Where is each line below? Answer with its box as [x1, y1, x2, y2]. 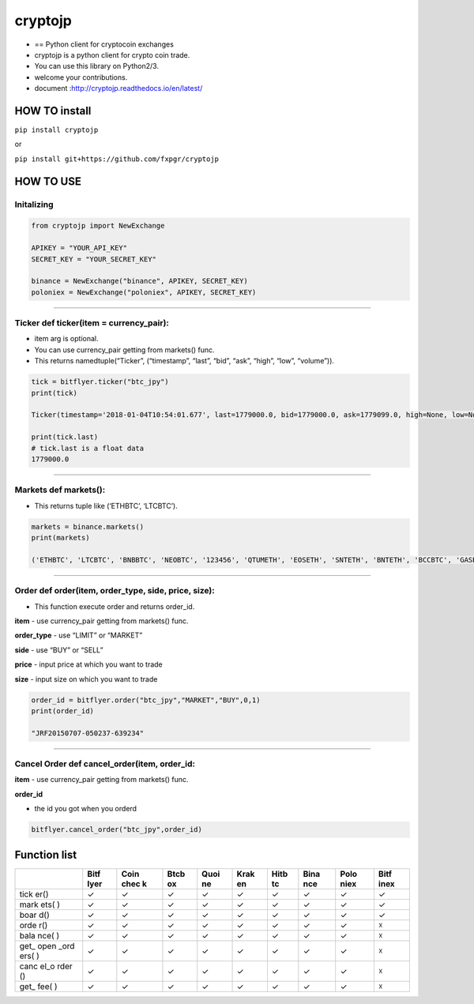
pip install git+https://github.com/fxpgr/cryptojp [14, 154, 220, 164]
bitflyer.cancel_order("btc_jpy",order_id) [31, 825, 203, 834]
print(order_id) [31, 706, 95, 715]
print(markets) [31, 533, 90, 543]
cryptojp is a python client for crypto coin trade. [34, 50, 190, 59]
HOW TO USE [14, 175, 82, 188]
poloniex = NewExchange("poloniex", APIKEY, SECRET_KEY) [31, 288, 257, 296]
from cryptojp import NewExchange [31, 221, 165, 231]
